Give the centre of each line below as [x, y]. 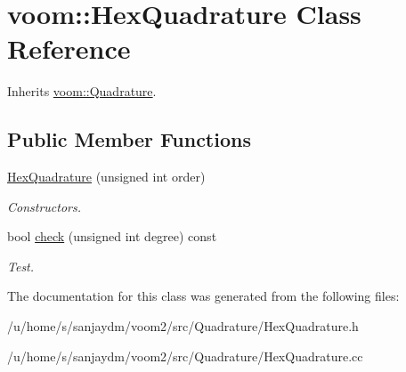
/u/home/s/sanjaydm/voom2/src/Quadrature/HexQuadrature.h [183, 326]
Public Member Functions [129, 139]
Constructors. [45, 206]
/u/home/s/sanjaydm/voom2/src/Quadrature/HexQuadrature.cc [185, 356]
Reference [69, 49]
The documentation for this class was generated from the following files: [203, 296]
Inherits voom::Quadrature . [82, 91]
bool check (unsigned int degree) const [112, 236]
